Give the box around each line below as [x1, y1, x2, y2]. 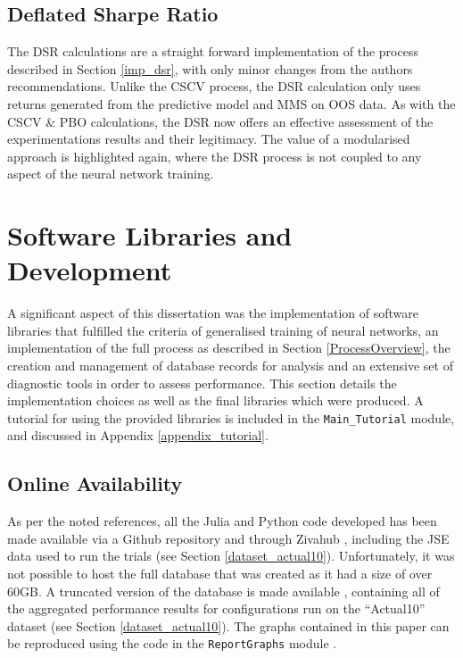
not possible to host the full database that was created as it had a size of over [7, 564, 433, 583]
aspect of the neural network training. [7, 164, 214, 183]
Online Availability [7, 470, 183, 497]
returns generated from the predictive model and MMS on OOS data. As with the [7, 94, 456, 112]
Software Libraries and [7, 217, 293, 254]
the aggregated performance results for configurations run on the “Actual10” [7, 599, 426, 618]
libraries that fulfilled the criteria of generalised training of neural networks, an [7, 321, 439, 339]
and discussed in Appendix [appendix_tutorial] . [7, 426, 269, 445]
